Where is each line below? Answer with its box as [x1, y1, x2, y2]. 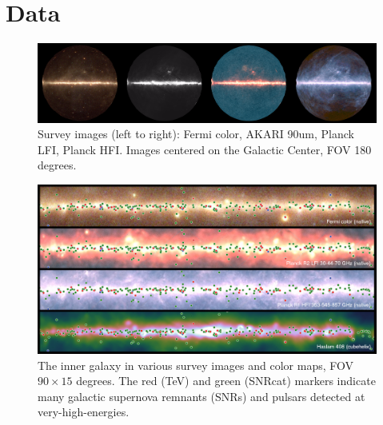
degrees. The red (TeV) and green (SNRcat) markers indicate [76, 372, 376, 389]
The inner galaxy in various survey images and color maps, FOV [38, 356, 353, 373]
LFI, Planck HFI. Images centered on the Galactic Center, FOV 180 [38, 141, 372, 157]
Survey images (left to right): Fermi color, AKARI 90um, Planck [38, 125, 354, 142]
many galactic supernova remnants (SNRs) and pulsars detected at [38, 387, 365, 404]
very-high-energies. [38, 403, 130, 420]
